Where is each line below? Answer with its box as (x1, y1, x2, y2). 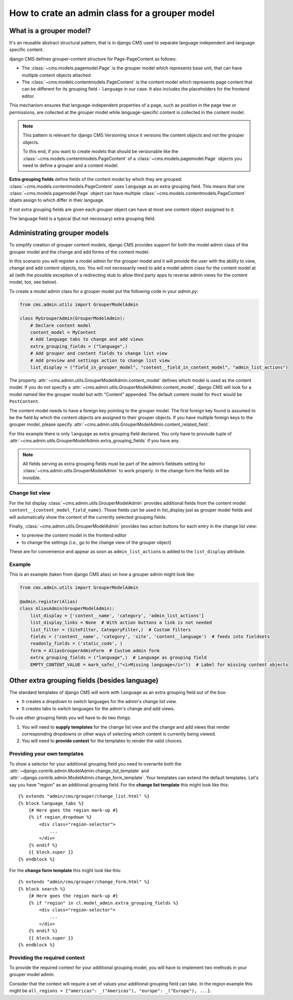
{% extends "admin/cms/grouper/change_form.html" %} (18, 879, 150, 885)
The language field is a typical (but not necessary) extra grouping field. (9, 215, 156, 222)
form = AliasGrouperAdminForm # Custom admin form (30, 648, 160, 653)
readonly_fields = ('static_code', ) (30, 641, 123, 647)
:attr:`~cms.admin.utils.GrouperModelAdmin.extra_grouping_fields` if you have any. (9, 438, 180, 444)
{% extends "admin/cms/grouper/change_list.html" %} (18, 794, 150, 799)
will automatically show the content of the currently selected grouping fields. (9, 514, 167, 520)
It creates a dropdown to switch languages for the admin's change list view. (21, 699, 177, 705)
